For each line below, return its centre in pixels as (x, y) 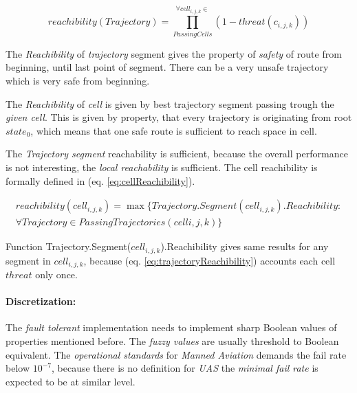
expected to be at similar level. (71, 381)
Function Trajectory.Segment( (68, 246)
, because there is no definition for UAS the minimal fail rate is (185, 368)
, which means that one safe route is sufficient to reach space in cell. (174, 130)
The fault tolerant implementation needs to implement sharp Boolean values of (171, 327)
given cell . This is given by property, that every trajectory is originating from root (179, 117)
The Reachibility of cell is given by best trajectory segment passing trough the (170, 103)
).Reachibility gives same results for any (245, 246)
